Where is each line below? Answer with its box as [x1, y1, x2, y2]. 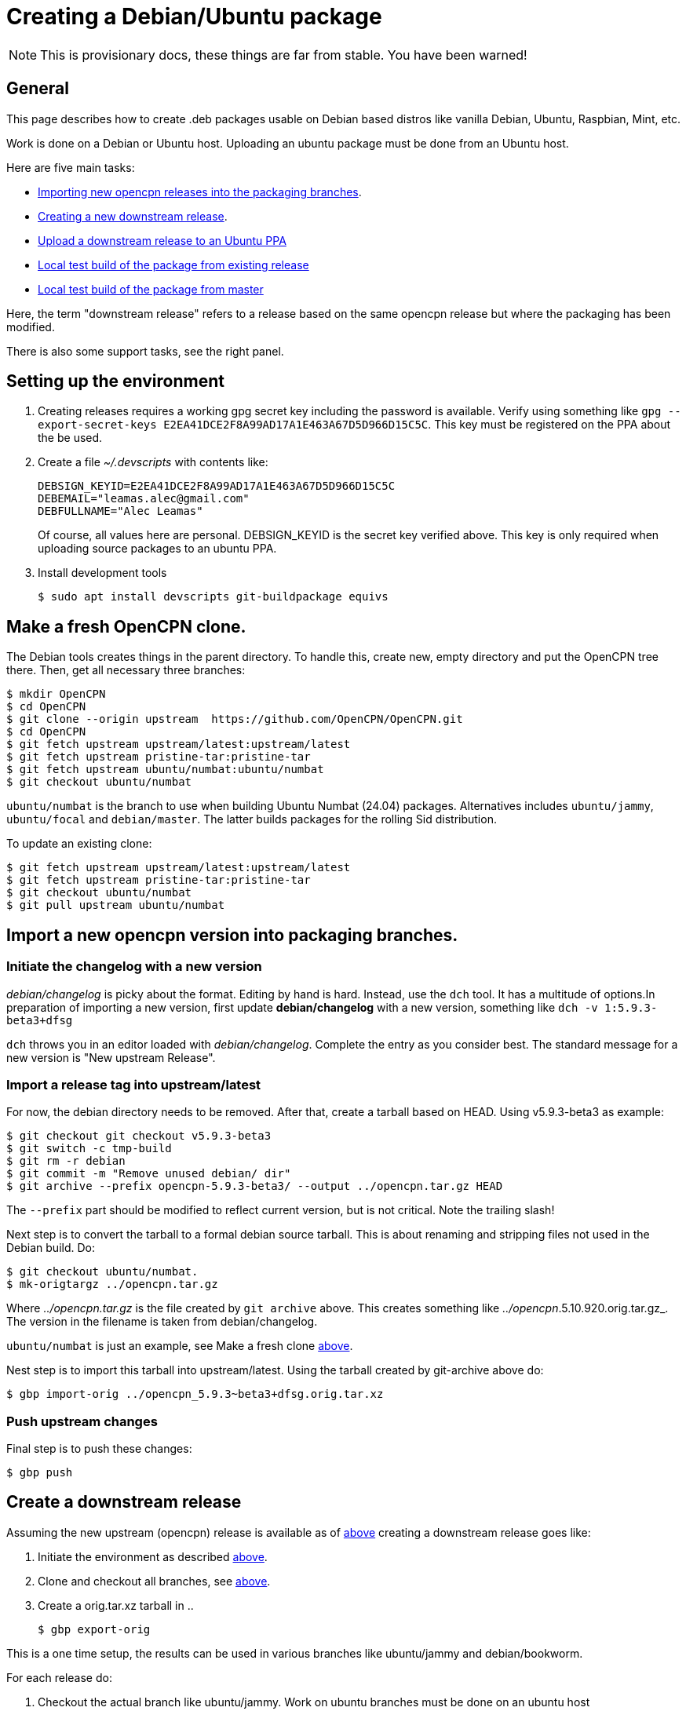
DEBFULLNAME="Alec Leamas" [38, 505, 203, 518]
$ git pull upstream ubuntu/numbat [6, 899, 225, 912]
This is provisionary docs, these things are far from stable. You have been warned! [40, 46, 527, 63]
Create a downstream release [6, 1492, 242, 1512]
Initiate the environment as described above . [38, 1549, 268, 1563]
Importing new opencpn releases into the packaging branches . [38, 184, 362, 199]
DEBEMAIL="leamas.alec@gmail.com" [38, 492, 250, 505]
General [6, 78, 70, 99]
